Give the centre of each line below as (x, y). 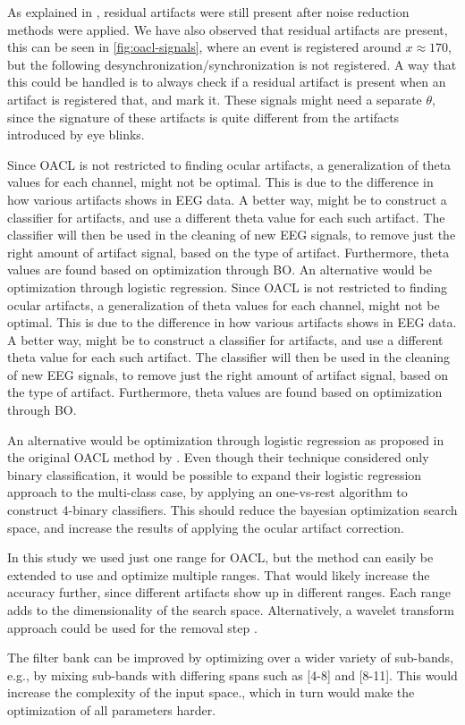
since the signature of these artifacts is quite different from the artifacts (203, 117)
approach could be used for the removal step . (132, 627)
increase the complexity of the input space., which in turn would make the (211, 692)
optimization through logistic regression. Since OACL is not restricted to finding (227, 287)
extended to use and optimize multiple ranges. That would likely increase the (219, 574)
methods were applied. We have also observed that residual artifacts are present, (228, 29)
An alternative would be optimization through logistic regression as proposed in (226, 439)
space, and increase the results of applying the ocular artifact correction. (206, 527)
